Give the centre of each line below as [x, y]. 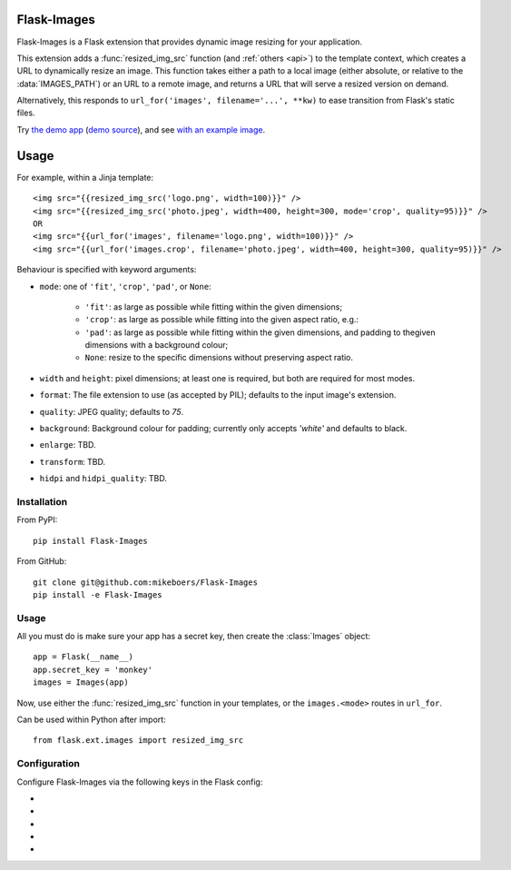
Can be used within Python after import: [92, 719]
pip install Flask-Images [91, 541]
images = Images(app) [81, 682]
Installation [42, 501]
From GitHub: [42, 561]
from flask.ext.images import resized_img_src [138, 741]
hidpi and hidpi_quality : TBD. [103, 479]
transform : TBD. [73, 461]
